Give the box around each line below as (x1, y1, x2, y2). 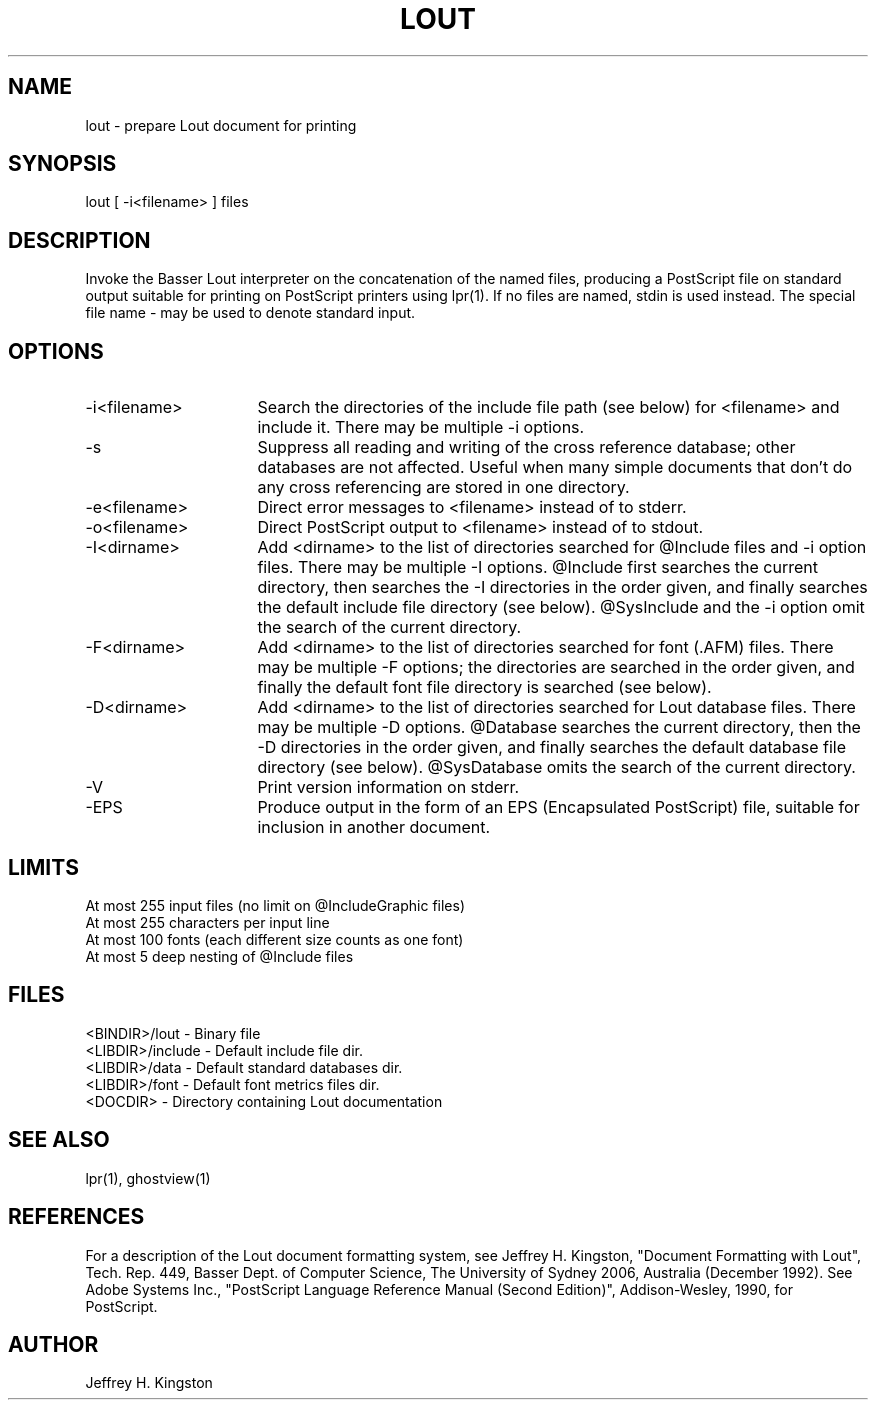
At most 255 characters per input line (85, 913, 330, 931)
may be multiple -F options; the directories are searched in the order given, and (257, 657, 855, 678)
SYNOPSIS (8, 151, 117, 177)
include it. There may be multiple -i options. (257, 417, 585, 438)
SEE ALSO (8, 1127, 110, 1153)
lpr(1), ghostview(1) (85, 1169, 211, 1187)
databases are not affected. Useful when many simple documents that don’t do (257, 457, 853, 478)
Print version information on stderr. (257, 777, 520, 798)
